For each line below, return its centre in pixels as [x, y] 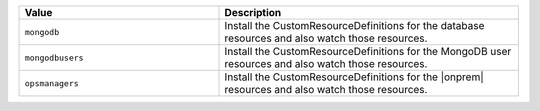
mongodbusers [54, 57]
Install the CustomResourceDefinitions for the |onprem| [354, 77]
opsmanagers [51, 83]
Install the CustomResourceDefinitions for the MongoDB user [368, 51]
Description [253, 12]
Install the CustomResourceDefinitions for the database [354, 25]
